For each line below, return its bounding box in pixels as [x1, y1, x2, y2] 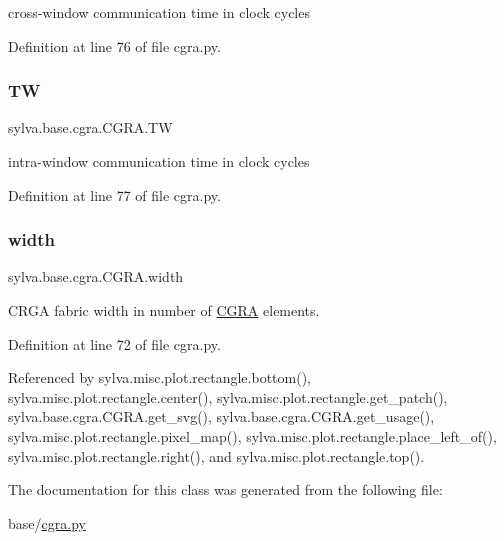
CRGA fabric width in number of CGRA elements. [8, 300, 320, 320]
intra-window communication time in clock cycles [8, 151, 310, 171]
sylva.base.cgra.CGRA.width [8, 266, 184, 287]
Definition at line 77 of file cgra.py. [8, 184, 221, 205]
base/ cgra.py [8, 512, 86, 533]
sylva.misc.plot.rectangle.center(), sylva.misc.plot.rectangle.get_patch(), [8, 386, 448, 407]
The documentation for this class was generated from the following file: [8, 479, 443, 500]
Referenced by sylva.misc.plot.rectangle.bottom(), [8, 367, 311, 388]
